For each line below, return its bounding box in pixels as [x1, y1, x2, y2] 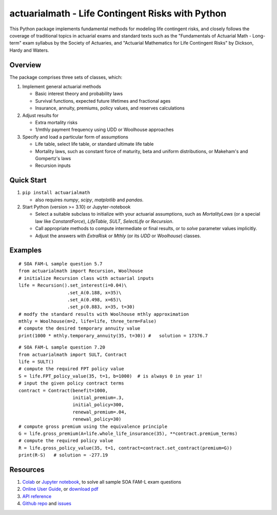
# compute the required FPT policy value [18, 366, 124, 372]
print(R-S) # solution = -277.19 [18, 452, 108, 458]
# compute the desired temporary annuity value [18, 326, 141, 331]
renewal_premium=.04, [72, 409, 127, 415]
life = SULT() [18, 359, 54, 365]
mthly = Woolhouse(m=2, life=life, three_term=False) [18, 318, 156, 325]
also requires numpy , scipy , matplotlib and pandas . [35, 197, 144, 203]
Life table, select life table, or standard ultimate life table [35, 141, 154, 147]
